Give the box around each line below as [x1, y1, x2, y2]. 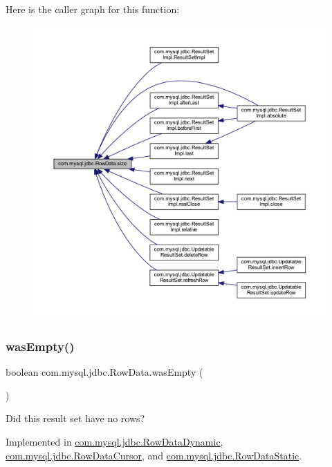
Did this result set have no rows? [6, 411, 145, 426]
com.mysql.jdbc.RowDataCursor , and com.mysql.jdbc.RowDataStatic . [6, 448, 302, 462]
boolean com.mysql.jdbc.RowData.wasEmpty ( [6, 365, 203, 379]
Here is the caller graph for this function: [6, 2, 180, 16]
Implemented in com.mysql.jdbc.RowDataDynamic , [6, 435, 223, 449]
